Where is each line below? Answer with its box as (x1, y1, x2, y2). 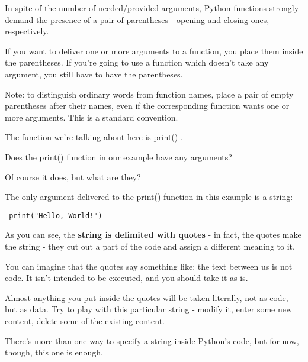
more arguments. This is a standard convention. (5, 111, 178, 123)
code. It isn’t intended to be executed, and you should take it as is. (5, 271, 248, 284)
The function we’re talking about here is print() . (5, 131, 183, 143)
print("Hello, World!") (9, 211, 102, 220)
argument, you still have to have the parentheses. (5, 67, 183, 80)
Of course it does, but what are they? (5, 170, 141, 183)
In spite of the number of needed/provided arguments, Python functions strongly (5, 2, 299, 14)
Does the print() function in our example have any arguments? (5, 150, 232, 163)
